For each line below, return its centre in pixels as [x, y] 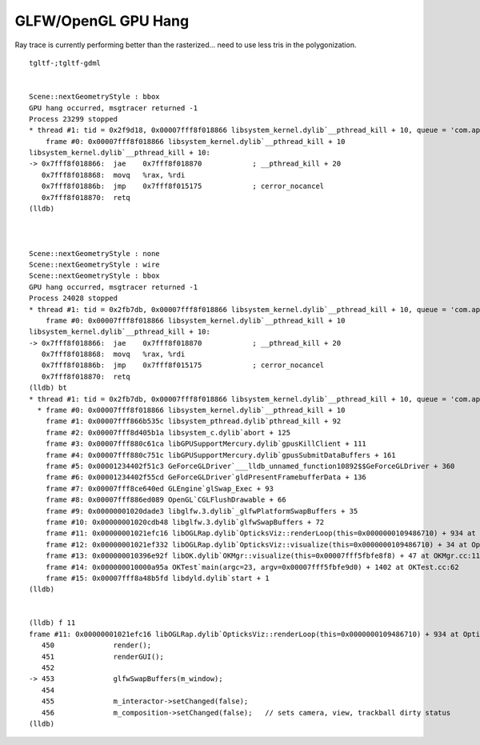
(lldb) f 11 [52, 623]
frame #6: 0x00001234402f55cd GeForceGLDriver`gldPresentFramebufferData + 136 [206, 477]
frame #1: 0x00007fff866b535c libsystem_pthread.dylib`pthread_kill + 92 [193, 421]
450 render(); [96, 645]
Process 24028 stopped [74, 298]
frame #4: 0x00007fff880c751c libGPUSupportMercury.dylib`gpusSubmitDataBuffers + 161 [220, 455]
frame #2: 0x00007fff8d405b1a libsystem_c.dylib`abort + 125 [168, 433]
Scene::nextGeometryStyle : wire [94, 264]
